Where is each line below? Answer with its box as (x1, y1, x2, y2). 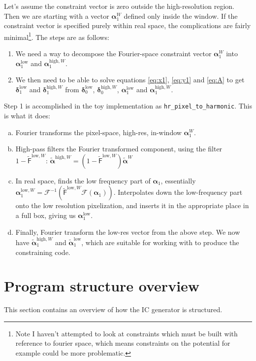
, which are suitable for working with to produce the (81, 237, 239, 247)
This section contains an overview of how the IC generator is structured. (4, 304, 223, 315)
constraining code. (15, 247, 70, 257)
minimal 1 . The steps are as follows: (4, 30, 109, 42)
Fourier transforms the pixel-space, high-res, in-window (15, 127, 182, 137)
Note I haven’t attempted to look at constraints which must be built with (15, 328, 238, 338)
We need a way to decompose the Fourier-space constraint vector (15, 48, 212, 59)
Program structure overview (4, 276, 200, 296)
